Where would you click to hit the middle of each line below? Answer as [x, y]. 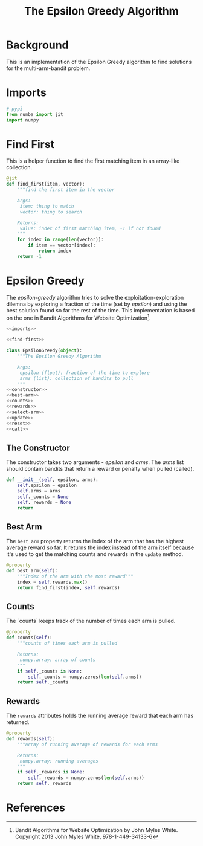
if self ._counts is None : [50, 671]
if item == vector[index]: [62, 245]
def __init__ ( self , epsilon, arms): [52, 480]
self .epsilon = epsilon [47, 486]
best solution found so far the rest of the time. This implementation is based [101, 310]
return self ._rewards [44, 784]
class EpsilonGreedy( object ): [44, 351]
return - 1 [30, 256]
